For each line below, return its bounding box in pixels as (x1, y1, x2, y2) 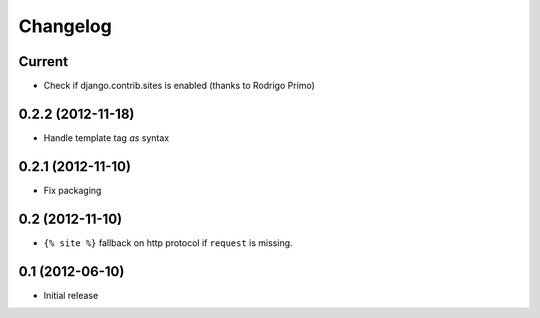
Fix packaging (43, 184, 102, 196)
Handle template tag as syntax (43, 131, 170, 144)
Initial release (43, 289, 99, 301)
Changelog (18, 15, 112, 37)
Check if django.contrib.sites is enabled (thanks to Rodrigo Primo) (43, 80, 315, 92)
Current (18, 53, 69, 70)
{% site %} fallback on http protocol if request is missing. (43, 236, 294, 249)
